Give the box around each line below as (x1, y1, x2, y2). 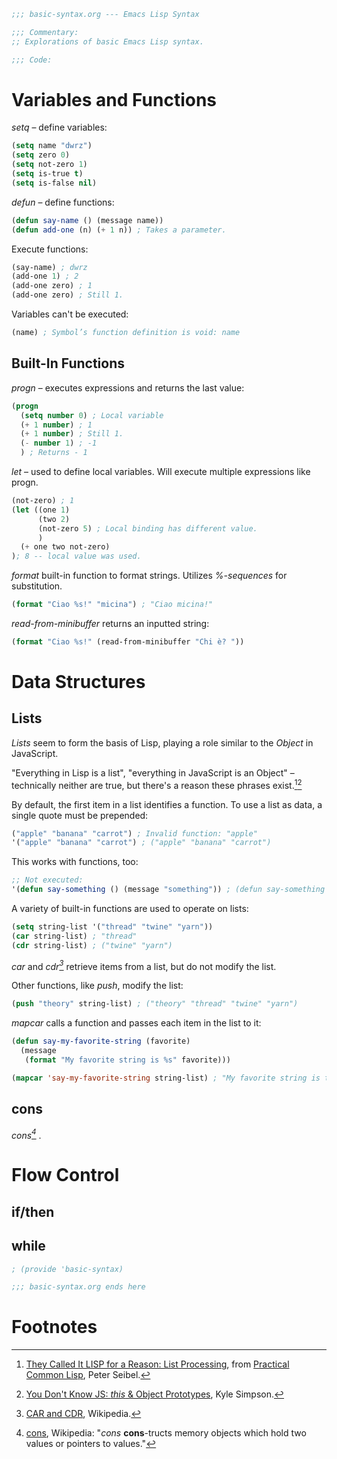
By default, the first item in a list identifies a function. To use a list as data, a (11, 798, 323, 810)
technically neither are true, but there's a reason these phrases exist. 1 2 (11, 777, 303, 791)
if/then (11, 1203, 55, 1220)
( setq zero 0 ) (11, 150, 71, 160)
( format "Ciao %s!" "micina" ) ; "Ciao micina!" (11, 600, 214, 610)
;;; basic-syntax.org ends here (11, 1282, 146, 1292)
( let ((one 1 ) (11, 505, 71, 515)
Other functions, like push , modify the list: (11, 980, 184, 992)
